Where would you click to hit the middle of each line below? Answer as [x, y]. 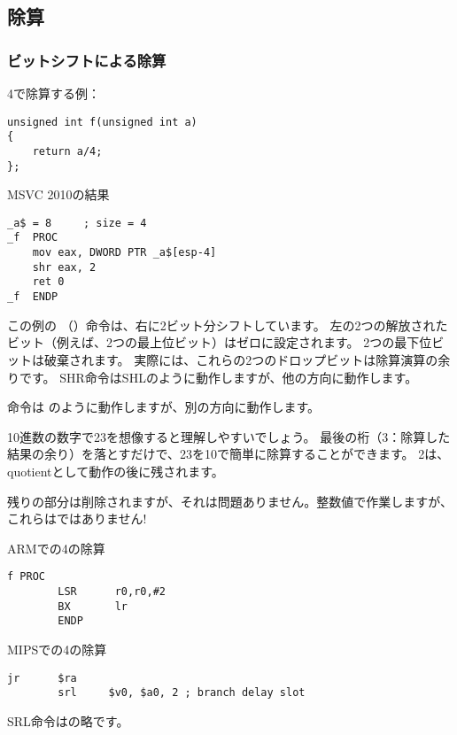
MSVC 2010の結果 [58, 194]
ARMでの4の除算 [56, 548]
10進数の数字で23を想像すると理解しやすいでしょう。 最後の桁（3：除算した [229, 436]
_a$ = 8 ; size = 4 [77, 223]
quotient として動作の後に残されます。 [116, 471]
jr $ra [42, 678]
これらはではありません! [77, 518]
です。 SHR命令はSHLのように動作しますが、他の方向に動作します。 [218, 377]
